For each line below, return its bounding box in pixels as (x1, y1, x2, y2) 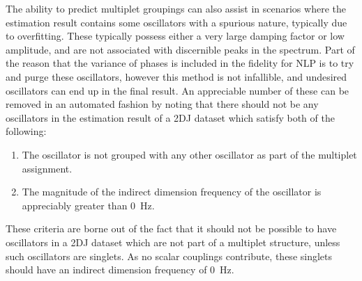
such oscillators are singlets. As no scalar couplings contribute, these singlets (6, 248, 333, 263)
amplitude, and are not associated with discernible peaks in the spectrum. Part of (6, 42, 355, 56)
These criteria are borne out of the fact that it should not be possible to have (6, 221, 337, 236)
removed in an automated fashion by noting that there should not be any (6, 97, 319, 111)
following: (6, 124, 47, 138)
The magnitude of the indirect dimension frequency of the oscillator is (22, 184, 322, 199)
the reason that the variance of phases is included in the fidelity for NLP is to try (6, 56, 354, 70)
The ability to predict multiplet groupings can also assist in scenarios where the (6, 1, 346, 15)
